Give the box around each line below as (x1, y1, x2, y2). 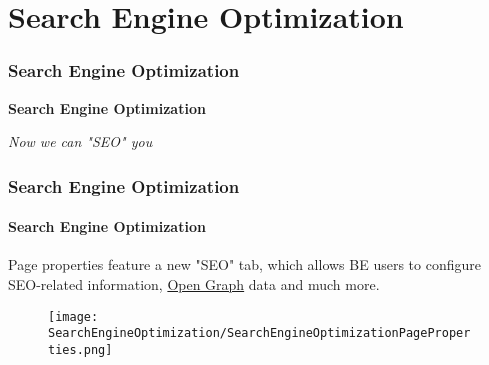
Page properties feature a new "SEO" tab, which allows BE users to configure (8, 254, 481, 275)
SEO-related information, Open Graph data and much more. (8, 274, 380, 295)
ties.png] (48, 342, 113, 357)
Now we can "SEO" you (8, 131, 153, 152)
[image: (48, 309, 99, 324)
